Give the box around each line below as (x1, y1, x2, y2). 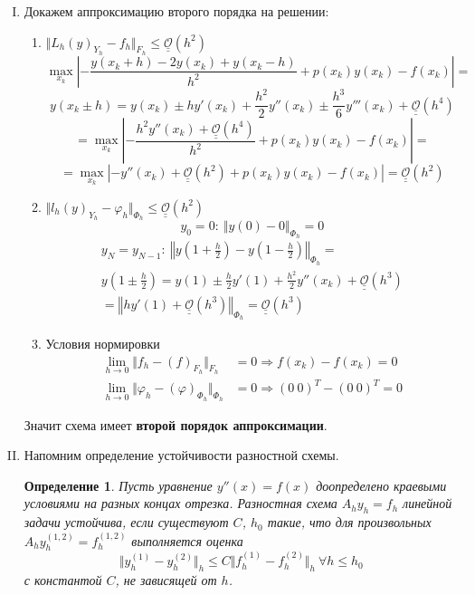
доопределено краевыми (316, 475, 447, 494)
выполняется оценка (131, 531, 243, 550)
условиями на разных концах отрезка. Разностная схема (24, 494, 337, 513)
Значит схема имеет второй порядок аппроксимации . (24, 415, 328, 434)
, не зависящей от (115, 570, 217, 589)
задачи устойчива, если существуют (24, 513, 229, 532)
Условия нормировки (45, 333, 160, 352)
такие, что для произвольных (267, 513, 432, 532)
